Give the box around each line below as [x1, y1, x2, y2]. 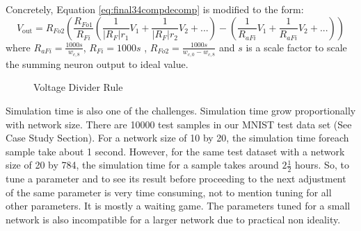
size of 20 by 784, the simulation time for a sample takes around [6, 157, 279, 172]
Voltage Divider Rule [33, 80, 123, 94]
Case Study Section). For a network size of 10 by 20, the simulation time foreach [6, 130, 349, 145]
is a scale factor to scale [246, 40, 347, 54]
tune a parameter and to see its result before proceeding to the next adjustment [6, 171, 346, 186]
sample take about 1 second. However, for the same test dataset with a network [6, 144, 345, 158]
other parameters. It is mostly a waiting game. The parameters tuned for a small [6, 198, 351, 213]
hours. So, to [294, 157, 349, 172]
